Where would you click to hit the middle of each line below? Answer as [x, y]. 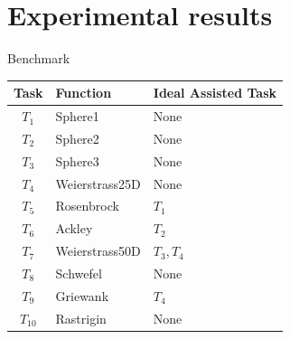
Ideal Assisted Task [215, 93]
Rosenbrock [87, 206]
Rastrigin [81, 318]
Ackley [74, 228]
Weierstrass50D [98, 251]
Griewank [82, 295]
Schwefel [79, 273]
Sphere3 [77, 160]
